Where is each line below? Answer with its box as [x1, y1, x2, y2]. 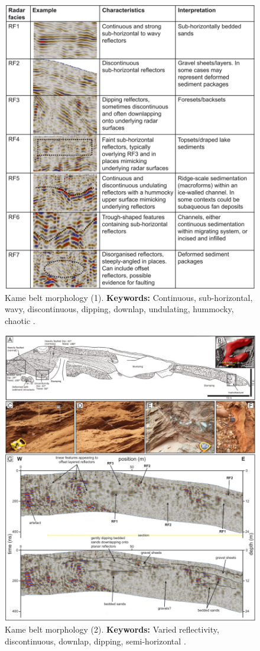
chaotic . [5, 315, 35, 327]
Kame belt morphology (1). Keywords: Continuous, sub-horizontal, [5, 291, 253, 303]
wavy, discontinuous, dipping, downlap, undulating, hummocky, [5, 303, 234, 315]
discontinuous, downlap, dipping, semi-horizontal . [5, 634, 186, 647]
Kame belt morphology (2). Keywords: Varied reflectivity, [5, 623, 219, 636]
